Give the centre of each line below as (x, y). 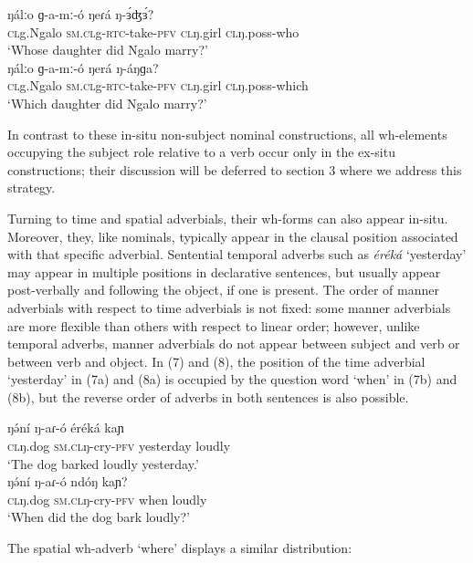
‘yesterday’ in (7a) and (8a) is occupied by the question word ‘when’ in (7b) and (232, 379)
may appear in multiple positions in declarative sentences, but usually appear (224, 271)
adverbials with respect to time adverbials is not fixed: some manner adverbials (229, 307)
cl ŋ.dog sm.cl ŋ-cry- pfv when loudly (107, 499)
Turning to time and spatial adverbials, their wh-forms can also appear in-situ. (228, 218)
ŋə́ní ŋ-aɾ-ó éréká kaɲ (66, 427)
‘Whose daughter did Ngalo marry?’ (108, 50)
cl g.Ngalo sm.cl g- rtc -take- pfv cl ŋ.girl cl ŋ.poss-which (158, 85)
